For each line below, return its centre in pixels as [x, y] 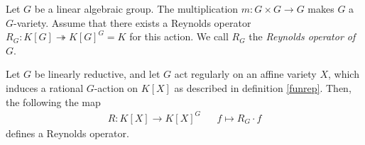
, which [344, 74]
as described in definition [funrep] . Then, [263, 87]
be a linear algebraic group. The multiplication [136, 8]
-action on [116, 87]
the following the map [53, 101]
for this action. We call [179, 36]
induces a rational [45, 87]
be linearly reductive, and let [97, 74]
